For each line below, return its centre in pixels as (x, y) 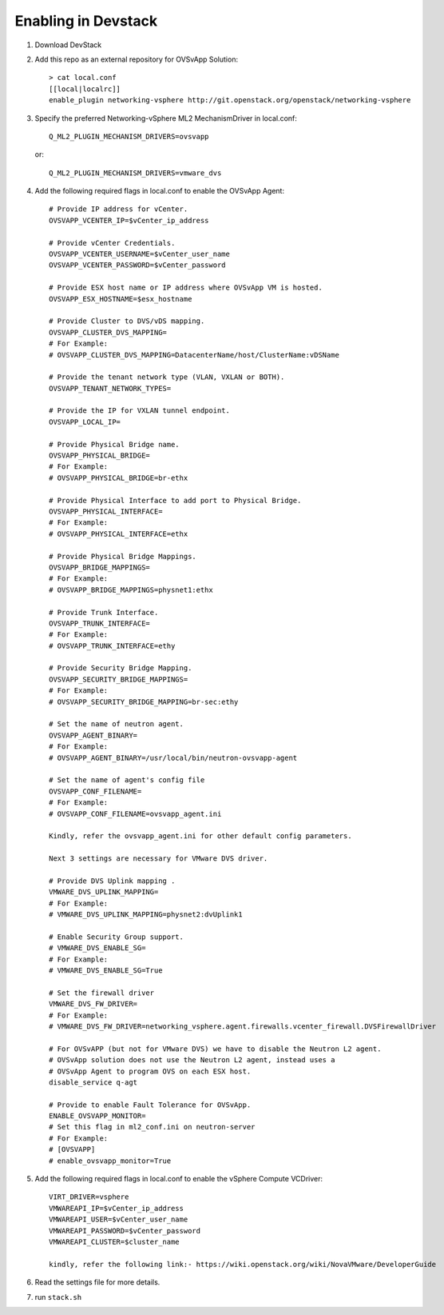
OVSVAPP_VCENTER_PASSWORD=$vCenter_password (138, 265)
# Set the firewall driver (102, 993)
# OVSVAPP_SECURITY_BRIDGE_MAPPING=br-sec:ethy (144, 701)
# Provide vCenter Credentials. (112, 243)
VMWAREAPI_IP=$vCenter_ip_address (116, 1208)
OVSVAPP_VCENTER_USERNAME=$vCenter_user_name (140, 254)
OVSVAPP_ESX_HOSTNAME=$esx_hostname (121, 299)
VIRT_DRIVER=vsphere (89, 1197)
